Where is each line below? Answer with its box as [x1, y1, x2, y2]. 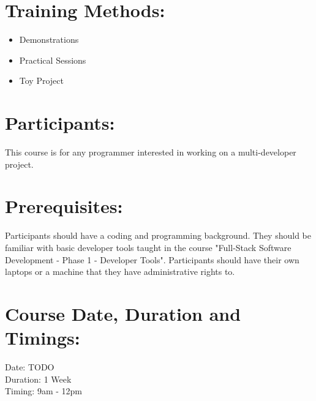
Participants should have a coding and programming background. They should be [5, 229, 311, 242]
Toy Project [19, 74, 64, 87]
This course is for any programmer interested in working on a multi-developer [5, 146, 296, 159]
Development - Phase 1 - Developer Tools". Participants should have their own [5, 253, 299, 266]
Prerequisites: [5, 193, 123, 219]
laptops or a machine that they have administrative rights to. [5, 265, 235, 278]
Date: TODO [5, 361, 55, 373]
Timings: [5, 325, 80, 350]
